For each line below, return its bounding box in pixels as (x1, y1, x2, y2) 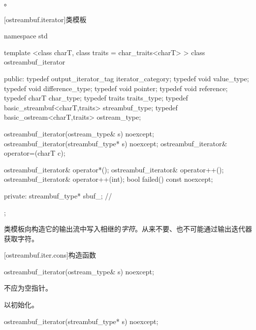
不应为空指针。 (4, 283, 52, 293)
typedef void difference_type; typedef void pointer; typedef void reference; (4, 83, 228, 93)
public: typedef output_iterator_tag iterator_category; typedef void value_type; (4, 73, 249, 83)
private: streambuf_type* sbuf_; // (4, 190, 112, 200)
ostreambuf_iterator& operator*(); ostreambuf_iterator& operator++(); (4, 164, 224, 174)
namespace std (4, 31, 48, 41)
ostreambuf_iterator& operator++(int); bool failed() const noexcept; (4, 174, 213, 184)
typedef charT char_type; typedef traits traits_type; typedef (4, 93, 188, 103)
